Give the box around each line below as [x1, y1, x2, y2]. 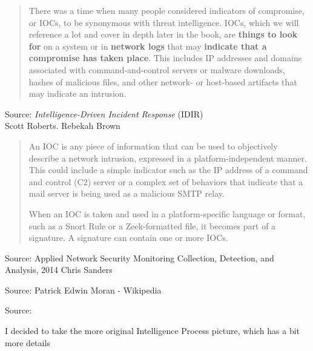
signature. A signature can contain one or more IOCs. [28, 231, 228, 244]
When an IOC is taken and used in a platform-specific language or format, [28, 207, 306, 220]
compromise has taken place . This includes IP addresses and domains [28, 51, 302, 64]
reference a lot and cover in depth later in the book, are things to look [28, 28, 298, 41]
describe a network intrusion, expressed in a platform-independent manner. [28, 151, 307, 164]
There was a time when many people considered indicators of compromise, [28, 4, 305, 16]
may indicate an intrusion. [28, 87, 127, 100]
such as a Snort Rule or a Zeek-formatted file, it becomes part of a [28, 219, 276, 232]
